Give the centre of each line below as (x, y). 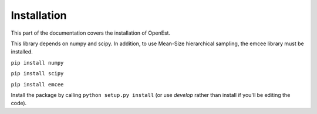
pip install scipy (37, 74)
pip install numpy (37, 63)
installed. (22, 52)
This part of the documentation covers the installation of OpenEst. (90, 33)
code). (19, 103)
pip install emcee (37, 84)
